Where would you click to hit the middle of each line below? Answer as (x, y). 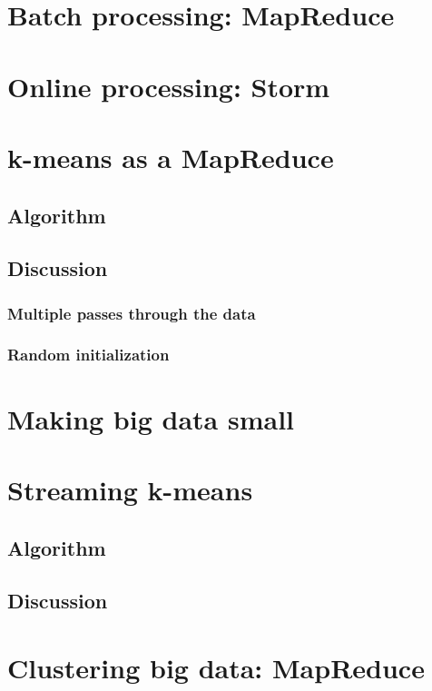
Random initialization (88, 355)
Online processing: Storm (169, 86)
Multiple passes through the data (132, 313)
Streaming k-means (130, 489)
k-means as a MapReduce (171, 157)
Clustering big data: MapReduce (216, 667)
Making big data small (151, 418)
